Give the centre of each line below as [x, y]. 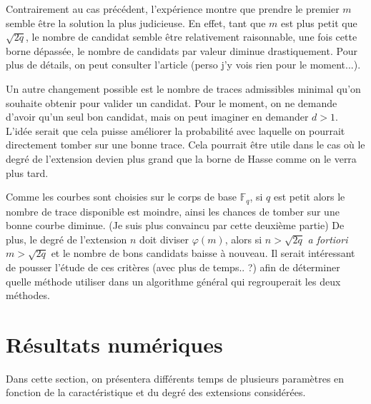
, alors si [243, 239]
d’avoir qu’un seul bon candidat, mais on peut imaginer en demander [157, 117]
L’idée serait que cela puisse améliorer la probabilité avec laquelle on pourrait [175, 130]
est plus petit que [319, 22]
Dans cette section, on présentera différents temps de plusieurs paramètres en [175, 378]
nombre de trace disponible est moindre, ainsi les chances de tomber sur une [173, 211]
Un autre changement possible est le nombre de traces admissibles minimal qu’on [183, 88]
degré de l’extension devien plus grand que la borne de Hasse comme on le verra [181, 158]
